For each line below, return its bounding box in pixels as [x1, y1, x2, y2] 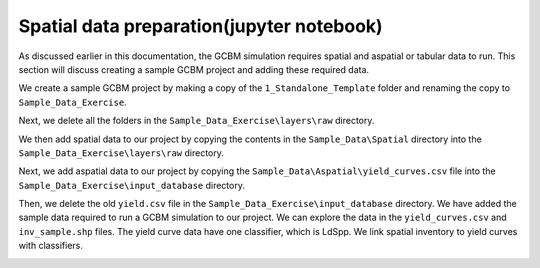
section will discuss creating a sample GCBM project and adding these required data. [18, 63, 370, 75]
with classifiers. [18, 240, 84, 252]
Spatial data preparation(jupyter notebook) [18, 15, 384, 37]
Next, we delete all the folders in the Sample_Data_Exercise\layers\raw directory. [18, 115, 375, 127]
